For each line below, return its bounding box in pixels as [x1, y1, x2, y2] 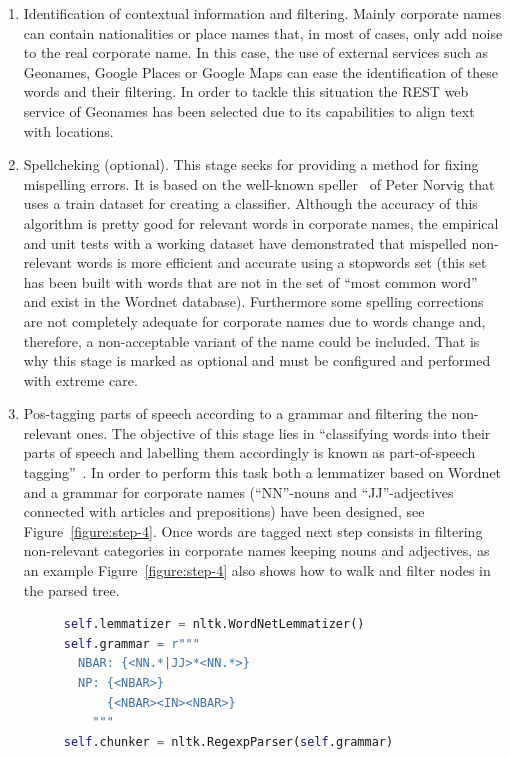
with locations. [23, 120, 114, 141]
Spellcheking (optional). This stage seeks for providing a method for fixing [23, 154, 479, 175]
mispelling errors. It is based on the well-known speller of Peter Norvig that [23, 173, 495, 194]
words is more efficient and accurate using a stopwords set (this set [76, 252, 487, 273]
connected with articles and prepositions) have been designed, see [23, 501, 425, 522]
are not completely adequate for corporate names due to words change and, [23, 310, 486, 331]
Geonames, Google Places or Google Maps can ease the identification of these [23, 61, 498, 82]
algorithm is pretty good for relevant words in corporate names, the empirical [23, 212, 499, 233]
